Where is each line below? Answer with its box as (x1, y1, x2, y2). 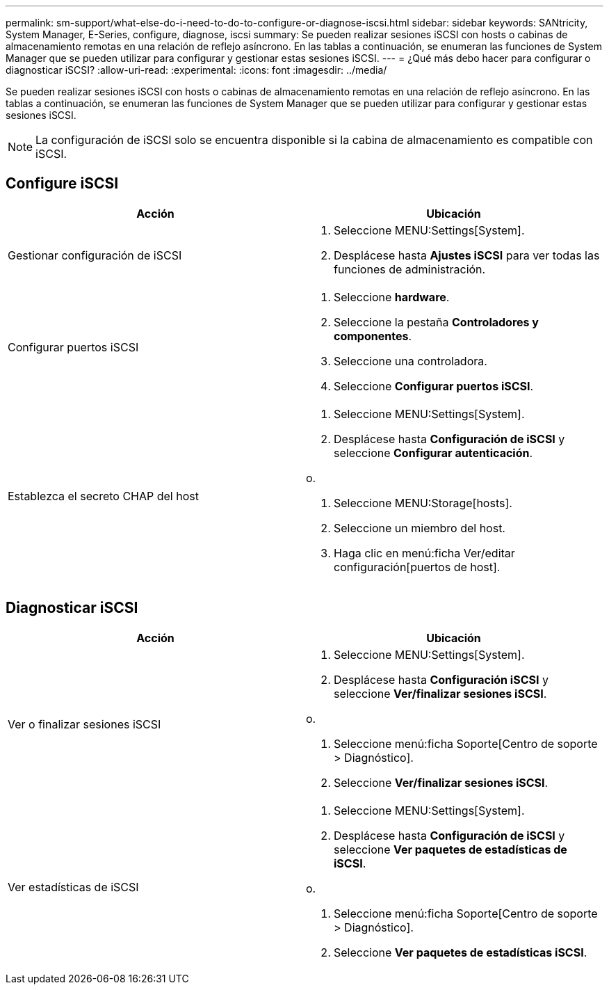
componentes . (334, 328, 412, 343)
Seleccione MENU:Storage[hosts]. (334, 495, 512, 510)
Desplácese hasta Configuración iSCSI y (334, 672, 549, 687)
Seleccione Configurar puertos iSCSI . (334, 378, 534, 393)
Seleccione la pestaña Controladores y (334, 314, 539, 329)
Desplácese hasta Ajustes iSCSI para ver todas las (334, 248, 600, 262)
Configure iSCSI (6, 175, 119, 193)
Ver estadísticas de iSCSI (8, 879, 139, 894)
